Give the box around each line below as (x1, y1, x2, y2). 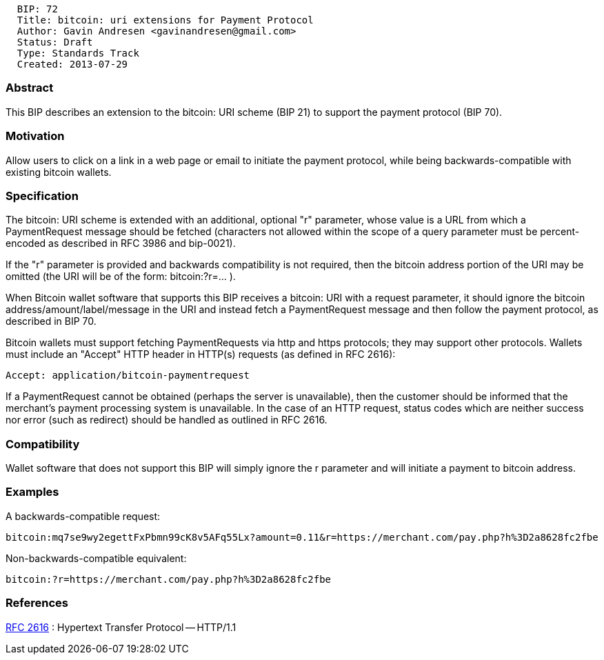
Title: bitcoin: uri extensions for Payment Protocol (17, 14, 314, 26)
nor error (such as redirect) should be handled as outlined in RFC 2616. (6, 414, 328, 426)
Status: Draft (17, 37, 93, 48)
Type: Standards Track (17, 48, 139, 59)
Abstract (6, 81, 54, 95)
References (6, 596, 68, 610)
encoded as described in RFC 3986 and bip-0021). (6, 237, 236, 250)
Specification (6, 188, 79, 203)
